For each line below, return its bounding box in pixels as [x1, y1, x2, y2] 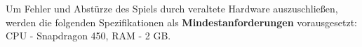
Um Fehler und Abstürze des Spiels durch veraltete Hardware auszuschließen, [6, 1, 338, 15]
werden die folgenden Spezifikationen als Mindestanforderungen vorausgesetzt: [6, 15, 358, 29]
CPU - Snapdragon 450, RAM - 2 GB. [6, 28, 171, 43]
